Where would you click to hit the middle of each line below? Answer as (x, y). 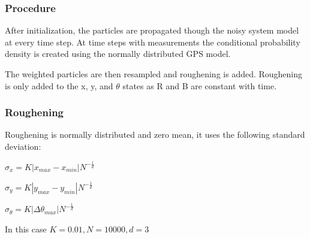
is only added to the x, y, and (59, 85)
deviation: (23, 146)
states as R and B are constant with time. (200, 85)
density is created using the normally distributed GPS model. (118, 54)
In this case (26, 229)
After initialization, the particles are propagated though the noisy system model (152, 30)
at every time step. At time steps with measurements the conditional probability (153, 42)
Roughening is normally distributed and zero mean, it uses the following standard (155, 134)
